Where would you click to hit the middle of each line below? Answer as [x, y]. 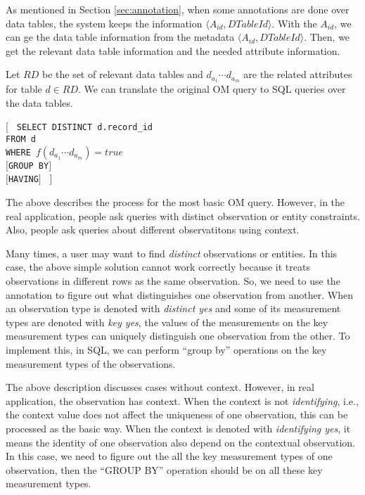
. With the [294, 23]
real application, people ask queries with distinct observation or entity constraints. [183, 216]
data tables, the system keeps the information [104, 23]
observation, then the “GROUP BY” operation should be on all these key [164, 469]
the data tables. [39, 102]
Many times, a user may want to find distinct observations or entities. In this [172, 253]
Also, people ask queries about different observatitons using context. [153, 230]
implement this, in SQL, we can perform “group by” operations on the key [166, 349]
